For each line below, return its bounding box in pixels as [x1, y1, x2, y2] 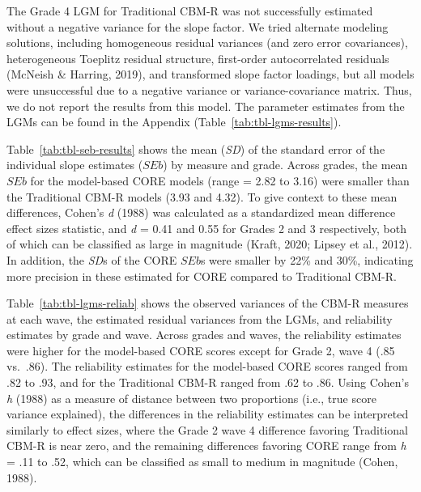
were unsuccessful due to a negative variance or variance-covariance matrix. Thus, [6, 81, 412, 98]
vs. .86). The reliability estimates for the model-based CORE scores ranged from [6, 358, 408, 375]
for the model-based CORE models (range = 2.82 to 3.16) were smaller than [30, 172, 410, 189]
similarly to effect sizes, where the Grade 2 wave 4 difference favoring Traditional [6, 421, 408, 438]
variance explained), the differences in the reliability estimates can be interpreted [6, 405, 409, 422]
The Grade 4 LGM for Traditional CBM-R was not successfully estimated [6, 2, 373, 19]
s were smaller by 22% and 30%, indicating [200, 251, 414, 268]
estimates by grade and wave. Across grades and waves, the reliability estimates [6, 326, 402, 343]
